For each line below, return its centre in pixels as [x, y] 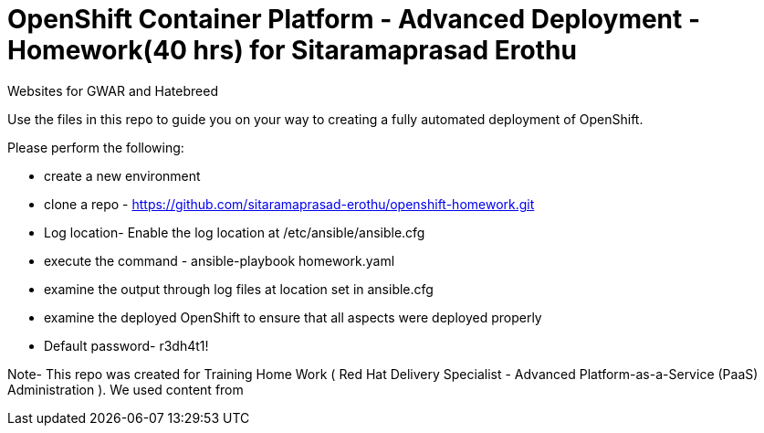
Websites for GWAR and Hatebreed [113, 90]
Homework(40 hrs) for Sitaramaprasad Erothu [292, 50]
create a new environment [122, 175]
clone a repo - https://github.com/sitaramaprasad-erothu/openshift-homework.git [289, 204]
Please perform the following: [96, 147]
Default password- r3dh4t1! [126, 345]
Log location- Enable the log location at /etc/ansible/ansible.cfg [235, 232]
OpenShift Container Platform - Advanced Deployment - [354, 19]
